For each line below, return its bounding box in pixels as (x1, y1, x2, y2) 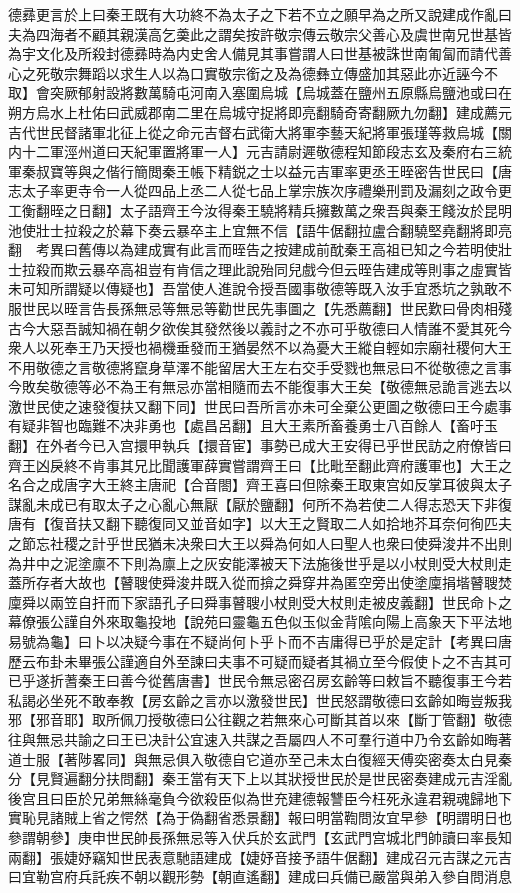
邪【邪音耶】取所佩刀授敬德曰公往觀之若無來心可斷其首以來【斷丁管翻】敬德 (8, 709, 512, 730)
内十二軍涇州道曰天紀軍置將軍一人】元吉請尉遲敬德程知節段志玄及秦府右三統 (8, 141, 512, 162)
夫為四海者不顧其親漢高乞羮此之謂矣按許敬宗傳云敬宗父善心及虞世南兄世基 (8, 23, 498, 44)
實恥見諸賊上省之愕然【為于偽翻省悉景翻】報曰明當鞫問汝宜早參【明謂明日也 (8, 807, 512, 828)
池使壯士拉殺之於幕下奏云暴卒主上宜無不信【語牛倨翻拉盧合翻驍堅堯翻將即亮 (8, 219, 512, 240)
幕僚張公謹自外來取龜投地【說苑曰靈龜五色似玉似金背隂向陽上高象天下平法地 (8, 611, 512, 632)
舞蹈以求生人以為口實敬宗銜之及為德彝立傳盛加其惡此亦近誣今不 (77, 62, 498, 83)
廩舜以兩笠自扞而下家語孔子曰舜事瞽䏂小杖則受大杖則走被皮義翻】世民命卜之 (8, 591, 512, 612)
